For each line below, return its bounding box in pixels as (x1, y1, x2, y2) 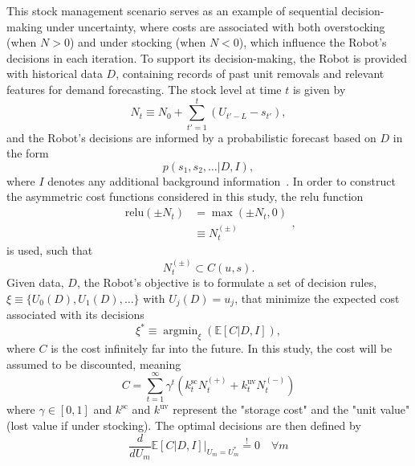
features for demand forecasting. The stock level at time (6, 80, 282, 97)
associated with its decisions (6, 306, 144, 323)
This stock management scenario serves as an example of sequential (6, 2, 338, 18)
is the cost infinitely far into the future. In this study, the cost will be (51, 340, 393, 357)
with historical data (6, 65, 103, 82)
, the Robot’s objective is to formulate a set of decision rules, (76, 274, 377, 291)
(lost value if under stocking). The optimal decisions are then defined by (6, 417, 361, 434)
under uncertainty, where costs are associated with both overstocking (46, 18, 385, 35)
